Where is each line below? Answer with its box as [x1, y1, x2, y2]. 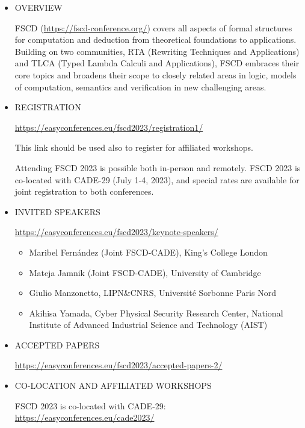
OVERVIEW [14, 1, 63, 13]
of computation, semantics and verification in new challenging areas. [14, 80, 266, 93]
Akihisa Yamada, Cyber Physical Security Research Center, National [29, 306, 283, 319]
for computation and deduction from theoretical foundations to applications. [14, 33, 297, 46]
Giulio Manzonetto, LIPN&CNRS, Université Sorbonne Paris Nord [29, 286, 276, 299]
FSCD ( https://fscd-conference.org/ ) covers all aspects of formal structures [14, 21, 292, 34]
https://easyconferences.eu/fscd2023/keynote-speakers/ [14, 225, 218, 238]
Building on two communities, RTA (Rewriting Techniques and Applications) [14, 45, 300, 57]
